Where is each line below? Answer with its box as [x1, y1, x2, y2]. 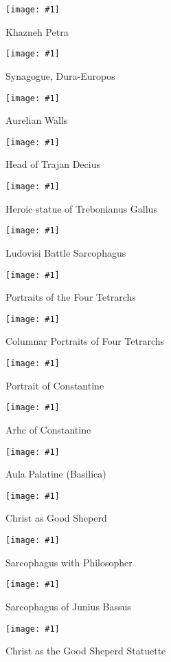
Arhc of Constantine [5, 422, 91, 436]
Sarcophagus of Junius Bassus [5, 599, 131, 613]
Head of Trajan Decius [5, 157, 100, 171]
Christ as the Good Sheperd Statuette [5, 643, 166, 658]
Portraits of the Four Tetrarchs [5, 290, 136, 304]
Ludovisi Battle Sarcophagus [5, 245, 126, 259]
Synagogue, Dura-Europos [5, 68, 115, 83]
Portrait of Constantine [5, 378, 104, 392]
